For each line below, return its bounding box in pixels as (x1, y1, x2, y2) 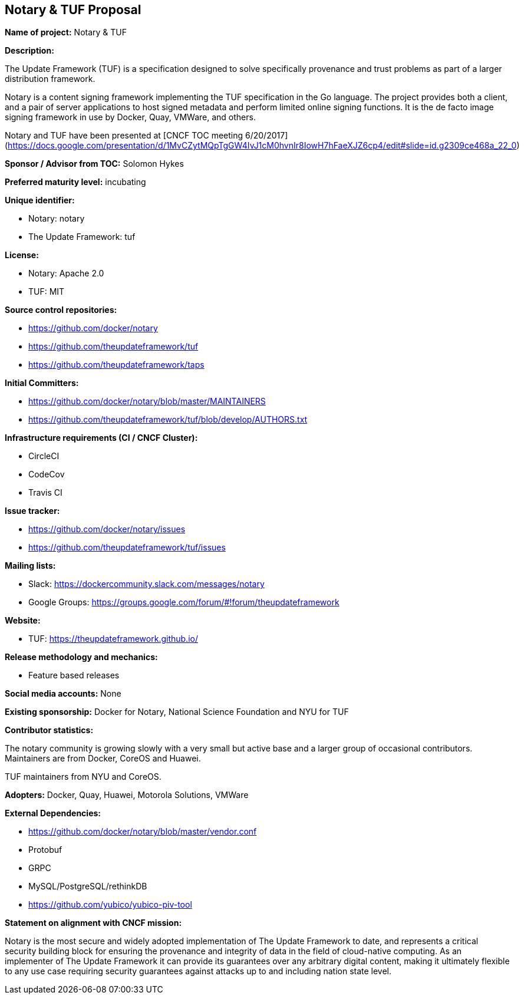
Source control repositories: (5, 305, 117, 315)
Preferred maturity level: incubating (5, 177, 146, 187)
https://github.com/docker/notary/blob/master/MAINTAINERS (28, 396, 266, 407)
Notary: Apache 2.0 (28, 268, 104, 279)
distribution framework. (5, 74, 95, 84)
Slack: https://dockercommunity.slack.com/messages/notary (28, 579, 265, 589)
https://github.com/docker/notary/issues (28, 524, 186, 535)
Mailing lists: (5, 561, 56, 571)
